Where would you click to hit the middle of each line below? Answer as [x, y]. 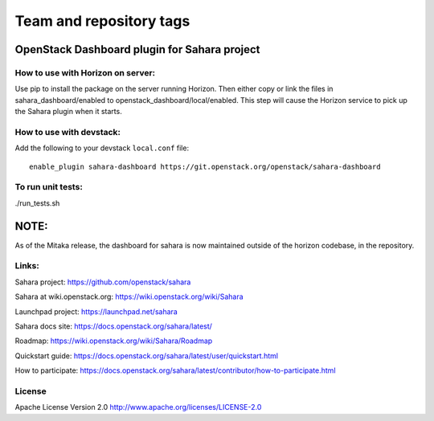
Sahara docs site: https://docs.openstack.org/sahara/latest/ [114, 326]
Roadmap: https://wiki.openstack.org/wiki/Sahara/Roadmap [114, 341]
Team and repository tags [102, 21]
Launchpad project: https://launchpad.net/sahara [96, 311]
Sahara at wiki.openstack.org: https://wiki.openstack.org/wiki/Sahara [129, 296]
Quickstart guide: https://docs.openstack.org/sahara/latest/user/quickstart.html [147, 356]
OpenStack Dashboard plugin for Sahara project [137, 49]
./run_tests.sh [37, 203]
